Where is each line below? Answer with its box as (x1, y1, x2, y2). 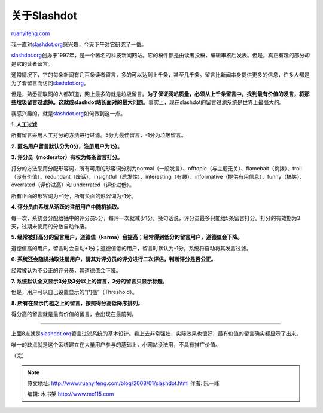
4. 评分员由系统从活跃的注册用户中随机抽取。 (11, 203, 123, 210)
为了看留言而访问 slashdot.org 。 (11, 79, 89, 87)
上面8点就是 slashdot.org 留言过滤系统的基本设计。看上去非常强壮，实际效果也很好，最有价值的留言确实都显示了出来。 (11, 330, 302, 337)
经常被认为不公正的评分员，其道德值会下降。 (11, 267, 121, 274)
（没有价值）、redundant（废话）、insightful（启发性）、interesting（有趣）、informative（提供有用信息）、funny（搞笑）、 (11, 173, 305, 181)
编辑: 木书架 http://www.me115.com (27, 390, 114, 397)
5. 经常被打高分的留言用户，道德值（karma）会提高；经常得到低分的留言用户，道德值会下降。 (11, 234, 243, 241)
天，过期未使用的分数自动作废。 (11, 222, 90, 230)
